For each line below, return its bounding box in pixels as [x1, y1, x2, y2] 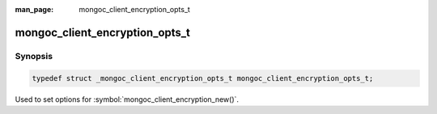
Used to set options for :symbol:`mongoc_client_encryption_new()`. [15, 94, 239, 104]
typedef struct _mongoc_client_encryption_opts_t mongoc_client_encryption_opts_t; [32, 74, 374, 82]
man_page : [15, 5, 54, 14]
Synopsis [15, 50, 53, 61]
